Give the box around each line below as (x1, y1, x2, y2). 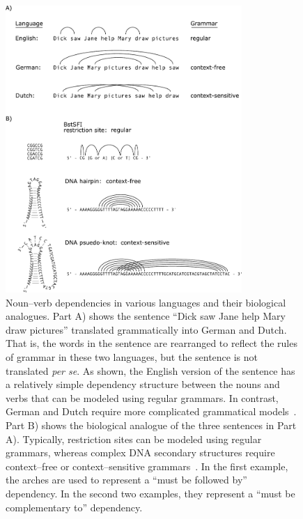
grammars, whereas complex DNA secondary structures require (6, 445, 275, 460)
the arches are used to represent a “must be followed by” (6, 472, 247, 487)
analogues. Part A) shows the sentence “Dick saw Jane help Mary (6, 309, 286, 323)
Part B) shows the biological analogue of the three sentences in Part (6, 417, 297, 432)
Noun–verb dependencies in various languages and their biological (6, 295, 286, 309)
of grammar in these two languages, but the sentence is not (6, 349, 258, 364)
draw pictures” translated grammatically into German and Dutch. (6, 322, 287, 336)
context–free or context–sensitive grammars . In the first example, (6, 458, 288, 473)
